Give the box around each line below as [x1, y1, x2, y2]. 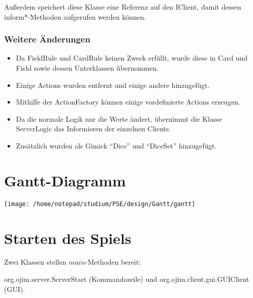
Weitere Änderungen [4, 33, 91, 45]
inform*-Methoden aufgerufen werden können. [4, 11, 146, 22]
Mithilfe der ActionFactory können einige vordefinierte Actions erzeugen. [16, 96, 240, 107]
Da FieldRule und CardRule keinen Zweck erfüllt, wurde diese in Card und [16, 53, 247, 63]
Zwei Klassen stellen [4, 257, 67, 267]
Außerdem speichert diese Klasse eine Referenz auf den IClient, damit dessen [4, 2, 241, 12]
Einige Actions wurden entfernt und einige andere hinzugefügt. [16, 79, 210, 90]
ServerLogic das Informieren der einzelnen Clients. [16, 123, 171, 134]
